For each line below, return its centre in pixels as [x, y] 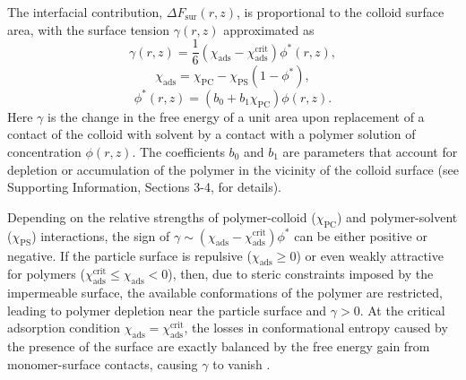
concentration [44, 151]
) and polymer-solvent [397, 216]
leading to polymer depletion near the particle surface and [167, 310]
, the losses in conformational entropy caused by [316, 328]
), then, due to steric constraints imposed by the [301, 274]
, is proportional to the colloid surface [341, 12]
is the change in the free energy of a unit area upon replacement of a [236, 116]
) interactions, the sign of [101, 235]
